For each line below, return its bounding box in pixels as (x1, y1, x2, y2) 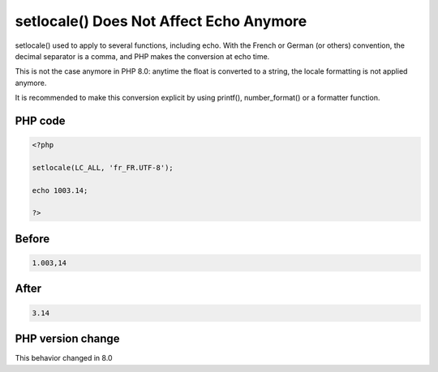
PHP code (15, 113, 66, 127)
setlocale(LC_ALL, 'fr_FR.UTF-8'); (32, 163, 174, 172)
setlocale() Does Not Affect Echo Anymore (15, 12, 307, 30)
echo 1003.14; (32, 186, 88, 195)
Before (15, 232, 50, 246)
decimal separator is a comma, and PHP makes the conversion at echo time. (15, 51, 270, 61)
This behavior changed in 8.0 (15, 353, 113, 363)
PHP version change (15, 332, 121, 346)
